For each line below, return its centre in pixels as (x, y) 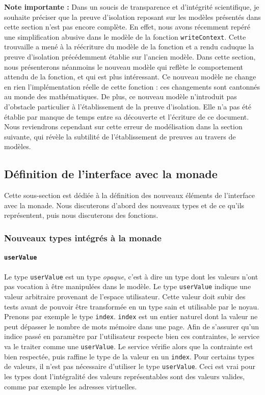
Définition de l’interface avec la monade (111, 174)
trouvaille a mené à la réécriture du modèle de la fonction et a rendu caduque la (129, 47)
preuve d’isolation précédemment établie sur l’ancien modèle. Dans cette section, (130, 57)
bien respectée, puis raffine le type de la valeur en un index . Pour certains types (129, 356)
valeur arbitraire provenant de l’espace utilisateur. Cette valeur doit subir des (125, 296)
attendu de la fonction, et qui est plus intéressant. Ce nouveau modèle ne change (130, 77)
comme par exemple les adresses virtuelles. (71, 386)
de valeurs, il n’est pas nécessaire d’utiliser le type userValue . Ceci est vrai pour (130, 366)
